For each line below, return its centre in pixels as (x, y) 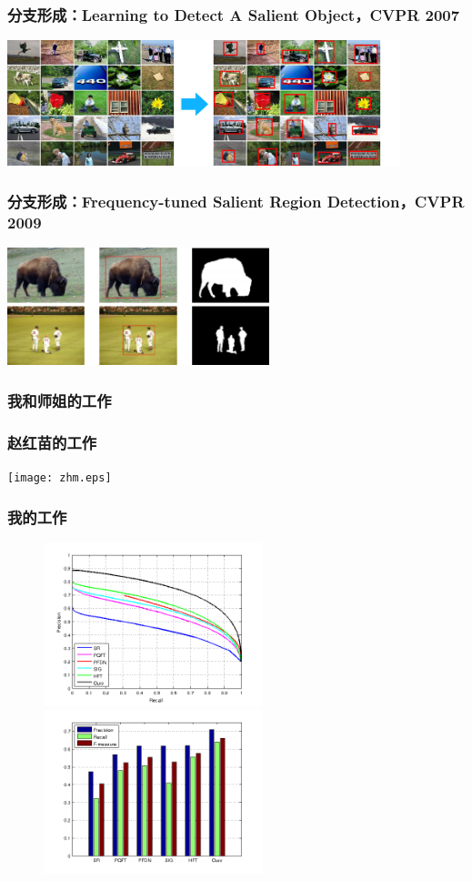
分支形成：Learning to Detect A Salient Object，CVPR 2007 (234, 14)
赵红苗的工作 (52, 442)
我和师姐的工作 (60, 400)
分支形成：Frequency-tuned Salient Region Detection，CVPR (236, 201)
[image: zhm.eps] (60, 477)
